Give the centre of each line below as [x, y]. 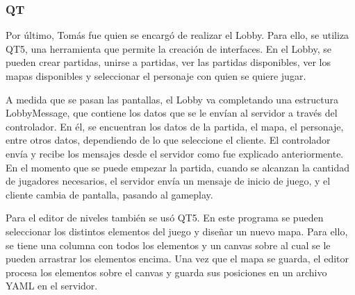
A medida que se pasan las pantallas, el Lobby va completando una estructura [172, 99]
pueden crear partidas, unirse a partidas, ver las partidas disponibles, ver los [168, 62]
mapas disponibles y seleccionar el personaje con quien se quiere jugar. [156, 76]
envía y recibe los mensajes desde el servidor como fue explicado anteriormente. [175, 153]
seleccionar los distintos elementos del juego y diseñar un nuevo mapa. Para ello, [177, 231]
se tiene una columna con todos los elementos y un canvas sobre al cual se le [168, 245]
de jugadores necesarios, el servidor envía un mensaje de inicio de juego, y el [168, 181]
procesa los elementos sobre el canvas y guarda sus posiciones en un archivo [166, 272]
